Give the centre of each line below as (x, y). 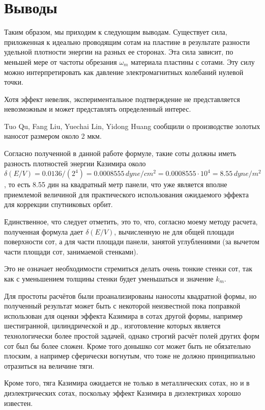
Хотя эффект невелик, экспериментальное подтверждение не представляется (122, 99)
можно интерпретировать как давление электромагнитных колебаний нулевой (124, 72)
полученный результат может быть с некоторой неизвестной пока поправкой (122, 306)
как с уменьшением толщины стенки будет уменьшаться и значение (109, 278)
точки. (14, 82)
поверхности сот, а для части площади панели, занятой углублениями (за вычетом (132, 241)
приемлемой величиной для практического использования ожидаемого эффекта (126, 194)
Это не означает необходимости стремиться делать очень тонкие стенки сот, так (128, 268)
